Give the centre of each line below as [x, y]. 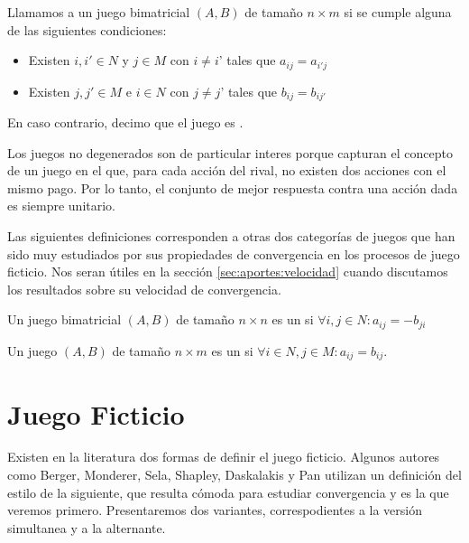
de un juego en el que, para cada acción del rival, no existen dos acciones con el [227, 170]
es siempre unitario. [62, 206]
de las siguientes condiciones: [87, 29]
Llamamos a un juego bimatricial [99, 12]
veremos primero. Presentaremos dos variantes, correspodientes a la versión [215, 510]
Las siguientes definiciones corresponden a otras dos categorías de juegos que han [231, 236]
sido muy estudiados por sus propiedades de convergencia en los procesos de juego [234, 253]
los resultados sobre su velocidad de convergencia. [144, 289]
